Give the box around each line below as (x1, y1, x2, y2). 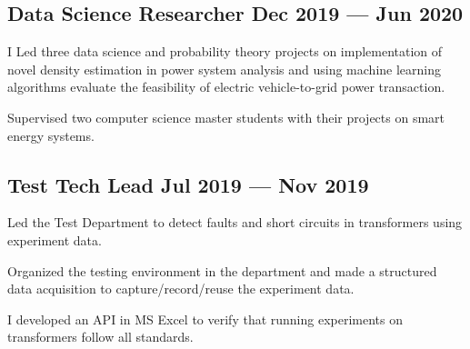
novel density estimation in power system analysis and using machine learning (7, 59, 441, 78)
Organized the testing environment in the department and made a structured (7, 261, 437, 280)
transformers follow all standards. (7, 327, 194, 346)
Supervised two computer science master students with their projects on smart (7, 107, 445, 126)
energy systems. (7, 125, 95, 145)
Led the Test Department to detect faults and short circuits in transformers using (7, 213, 463, 232)
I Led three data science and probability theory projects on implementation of (7, 42, 443, 61)
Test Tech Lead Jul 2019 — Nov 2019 (7, 170, 369, 198)
